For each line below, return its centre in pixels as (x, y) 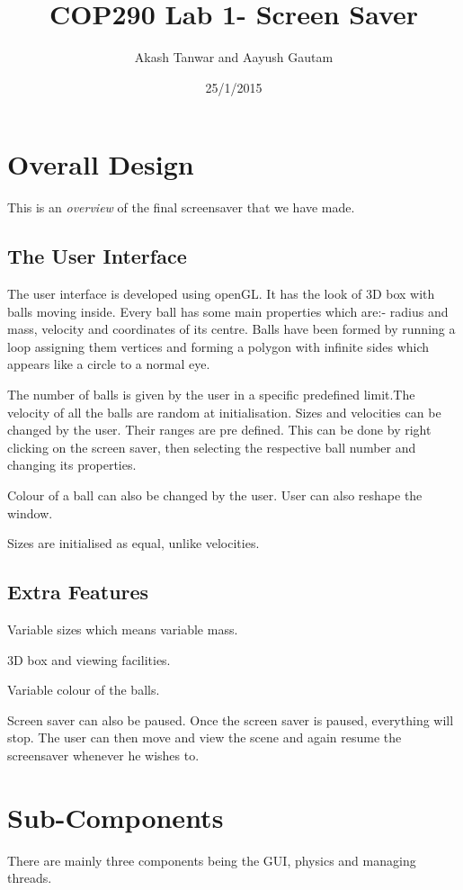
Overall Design (101, 164)
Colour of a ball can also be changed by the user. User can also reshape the (215, 494)
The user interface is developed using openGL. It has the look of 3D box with (221, 294)
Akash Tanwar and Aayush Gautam (234, 57)
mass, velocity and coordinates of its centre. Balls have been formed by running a (231, 329)
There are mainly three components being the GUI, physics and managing (212, 860)
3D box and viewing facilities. (89, 659)
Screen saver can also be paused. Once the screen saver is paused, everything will (231, 719)
